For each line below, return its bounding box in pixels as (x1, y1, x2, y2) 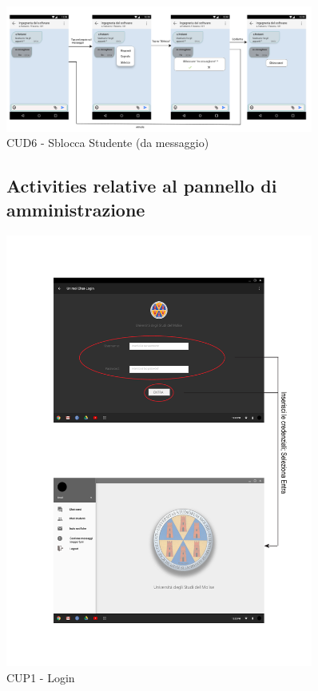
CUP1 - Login (6, 669, 75, 685)
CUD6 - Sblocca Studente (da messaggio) (6, 134, 209, 151)
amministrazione (6, 197, 145, 221)
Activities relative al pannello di (6, 173, 277, 198)
